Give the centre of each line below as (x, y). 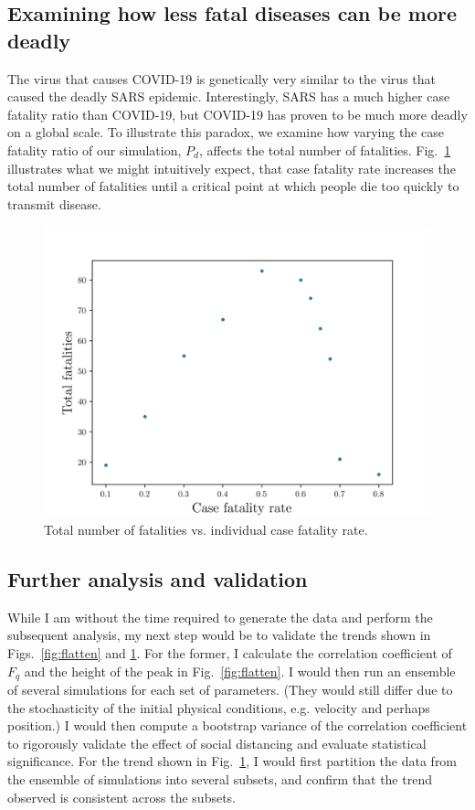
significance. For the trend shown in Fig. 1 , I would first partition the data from (232, 761)
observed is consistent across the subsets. (121, 797)
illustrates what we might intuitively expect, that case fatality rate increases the (232, 168)
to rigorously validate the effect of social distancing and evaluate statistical (217, 743)
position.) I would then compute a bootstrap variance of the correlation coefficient (237, 725)
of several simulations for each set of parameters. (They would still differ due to (230, 689)
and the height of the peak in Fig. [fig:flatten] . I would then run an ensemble (240, 671)
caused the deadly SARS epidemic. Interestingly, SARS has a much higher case (229, 96)
